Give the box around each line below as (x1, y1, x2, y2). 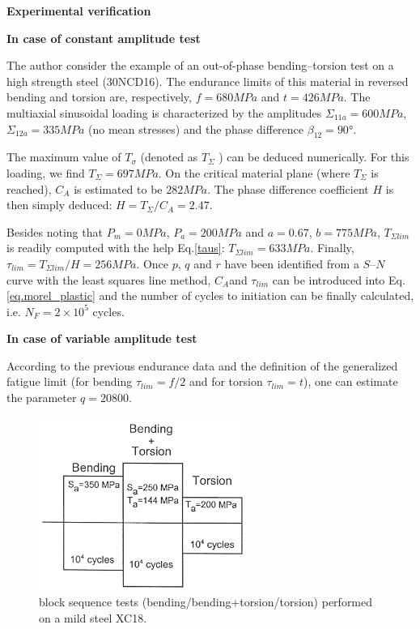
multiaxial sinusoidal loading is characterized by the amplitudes (6, 104, 322, 121)
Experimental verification (6, 2, 151, 19)
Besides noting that (6, 223, 103, 240)
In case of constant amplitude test (6, 29, 201, 46)
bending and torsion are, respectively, (6, 88, 192, 105)
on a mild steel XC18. (39, 610, 147, 627)
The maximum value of (6, 148, 121, 165)
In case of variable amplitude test (6, 330, 197, 347)
